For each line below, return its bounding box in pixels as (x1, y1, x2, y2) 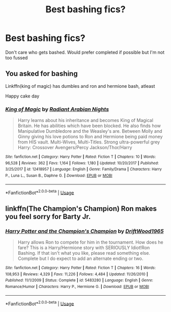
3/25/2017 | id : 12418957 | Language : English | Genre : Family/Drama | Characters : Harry (5, 167, 162, 172)
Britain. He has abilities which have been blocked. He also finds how (17, 123, 161, 129)
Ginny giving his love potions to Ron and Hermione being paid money (17, 134, 163, 140)
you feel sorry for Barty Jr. (5, 212, 91, 221)
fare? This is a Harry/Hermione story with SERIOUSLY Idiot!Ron (17, 245, 150, 251)
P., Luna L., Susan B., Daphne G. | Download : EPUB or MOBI (5, 173, 113, 178)
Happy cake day (5, 93, 40, 99)
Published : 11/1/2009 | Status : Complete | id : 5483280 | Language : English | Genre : (5, 278, 154, 283)
